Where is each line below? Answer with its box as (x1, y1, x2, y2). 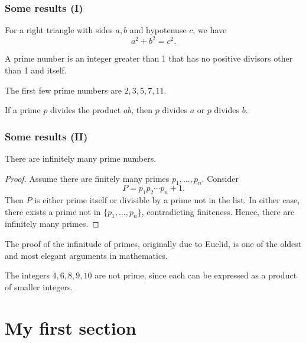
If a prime (5, 104, 41, 116)
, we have (193, 24, 227, 36)
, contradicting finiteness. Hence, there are (141, 205, 295, 217)
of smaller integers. (5, 280, 73, 293)
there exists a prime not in (5, 205, 101, 217)
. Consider (201, 172, 239, 184)
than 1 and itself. (5, 63, 67, 76)
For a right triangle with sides (5, 24, 113, 36)
